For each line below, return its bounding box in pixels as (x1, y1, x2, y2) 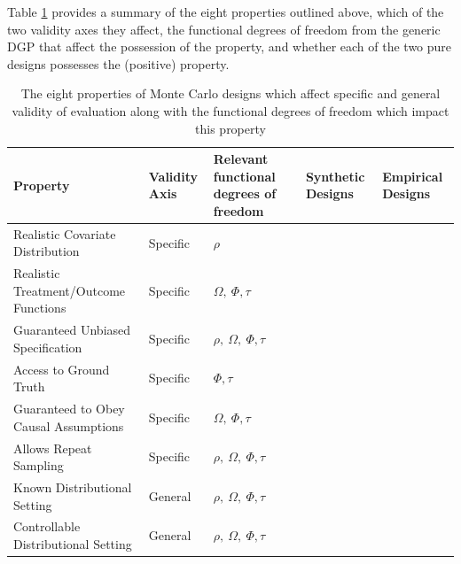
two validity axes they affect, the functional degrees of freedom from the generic (7, 19, 441, 38)
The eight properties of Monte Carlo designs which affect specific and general (20, 84, 441, 103)
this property (195, 119, 266, 137)
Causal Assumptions (13, 416, 124, 435)
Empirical (382, 166, 443, 185)
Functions (13, 298, 66, 317)
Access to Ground (13, 359, 110, 378)
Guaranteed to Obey (13, 399, 125, 418)
